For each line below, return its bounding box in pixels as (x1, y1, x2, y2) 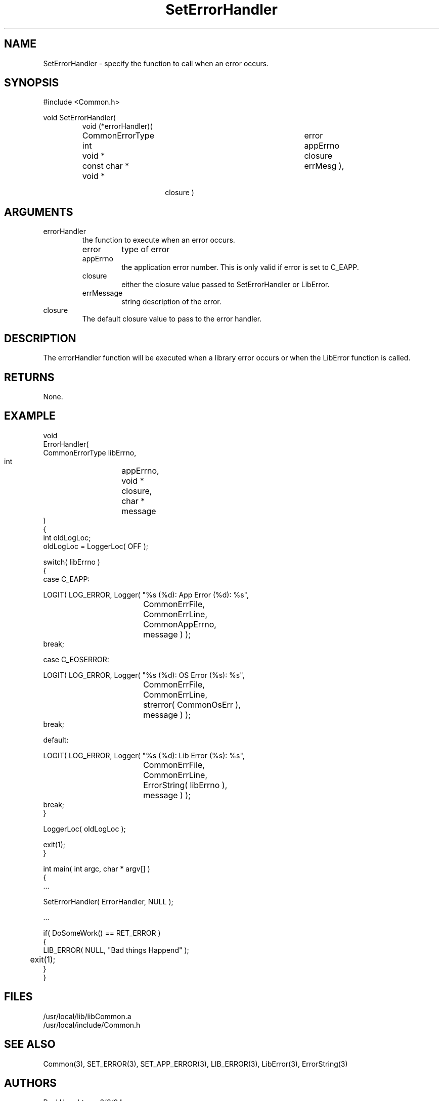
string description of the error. (121, 297, 221, 306)
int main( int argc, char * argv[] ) (43, 864, 150, 873)
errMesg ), (304, 161, 344, 171)
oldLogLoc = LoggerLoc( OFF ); (43, 541, 149, 550)
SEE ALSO (4, 1038, 56, 1051)
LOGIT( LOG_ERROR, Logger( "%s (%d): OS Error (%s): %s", (43, 670, 245, 679)
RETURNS (4, 371, 55, 384)
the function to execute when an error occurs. (82, 236, 235, 245)
